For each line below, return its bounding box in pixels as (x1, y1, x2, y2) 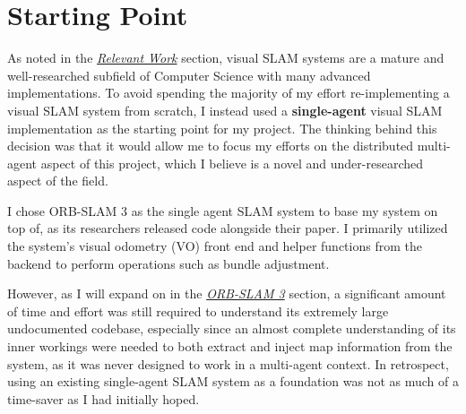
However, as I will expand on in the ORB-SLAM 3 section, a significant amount (7, 284, 446, 303)
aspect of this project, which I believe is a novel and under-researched (40, 153, 423, 172)
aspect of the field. (7, 171, 108, 190)
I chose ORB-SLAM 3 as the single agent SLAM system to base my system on (7, 201, 438, 220)
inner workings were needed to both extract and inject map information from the (7, 337, 453, 356)
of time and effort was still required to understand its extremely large (7, 301, 389, 320)
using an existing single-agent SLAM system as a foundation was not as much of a (7, 372, 459, 391)
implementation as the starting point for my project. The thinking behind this (7, 118, 437, 137)
